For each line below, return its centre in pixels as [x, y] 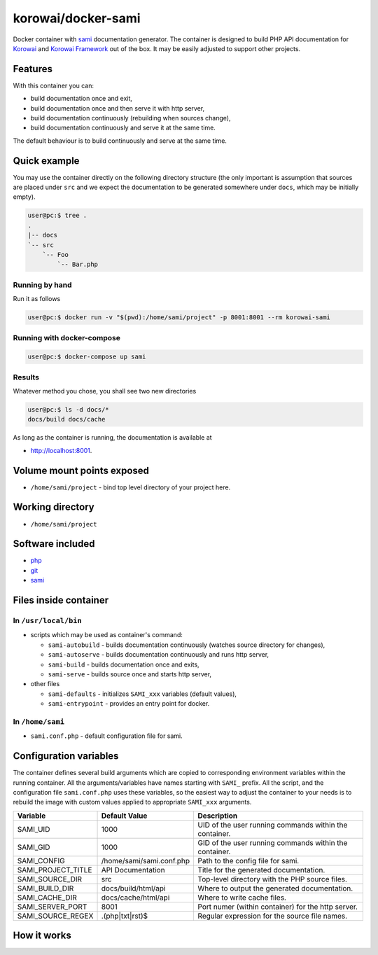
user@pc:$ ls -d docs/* [69, 410]
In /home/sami [39, 721]
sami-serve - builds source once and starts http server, [130, 674]
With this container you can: [54, 85]
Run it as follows [37, 299]
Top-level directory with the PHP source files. [273, 879]
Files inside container [61, 600]
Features [33, 69]
